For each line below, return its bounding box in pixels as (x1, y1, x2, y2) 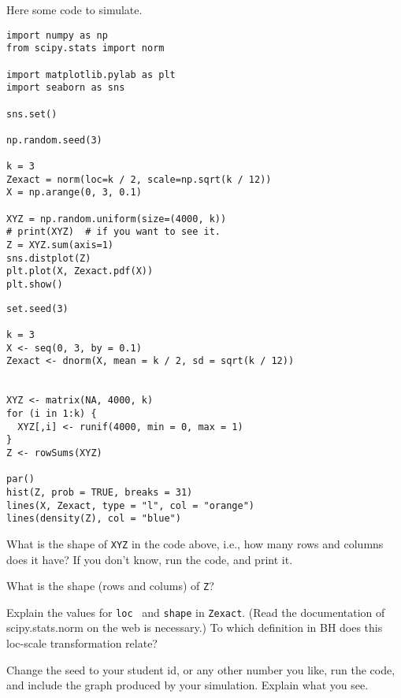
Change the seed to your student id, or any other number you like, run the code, (6, 661, 395, 678)
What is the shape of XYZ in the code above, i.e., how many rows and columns (6, 535, 384, 551)
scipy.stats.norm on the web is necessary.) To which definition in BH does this (6, 619, 383, 636)
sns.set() (6, 108, 58, 120)
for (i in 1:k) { (6, 407, 97, 419)
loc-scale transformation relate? (6, 635, 158, 652)
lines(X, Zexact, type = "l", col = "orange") (6, 499, 254, 511)
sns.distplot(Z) (6, 252, 91, 264)
